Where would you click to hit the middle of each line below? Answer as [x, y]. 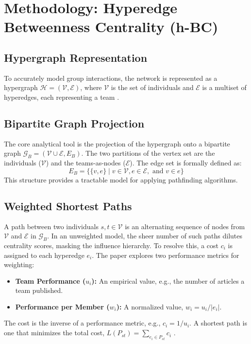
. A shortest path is [218, 323]
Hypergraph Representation [76, 57]
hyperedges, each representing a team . [62, 97]
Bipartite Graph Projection [74, 123]
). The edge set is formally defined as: [186, 163]
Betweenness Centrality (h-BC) [111, 27]
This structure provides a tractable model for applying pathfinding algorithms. [121, 179]
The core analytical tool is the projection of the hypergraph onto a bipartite [117, 143]
